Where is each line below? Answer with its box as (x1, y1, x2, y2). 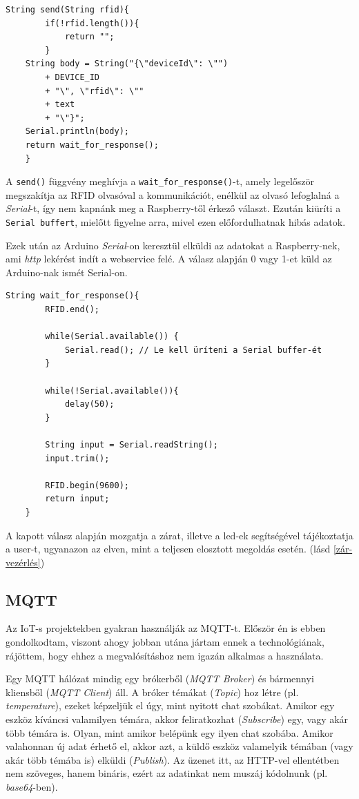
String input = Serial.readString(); (45, 439, 218, 450)
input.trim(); (45, 453, 110, 463)
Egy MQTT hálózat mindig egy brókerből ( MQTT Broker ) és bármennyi (6, 671, 314, 686)
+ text (45, 99, 75, 110)
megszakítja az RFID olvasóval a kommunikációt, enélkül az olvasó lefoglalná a (6, 187, 340, 202)
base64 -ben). (6, 780, 58, 794)
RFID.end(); (45, 305, 100, 314)
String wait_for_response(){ (6, 291, 139, 301)
